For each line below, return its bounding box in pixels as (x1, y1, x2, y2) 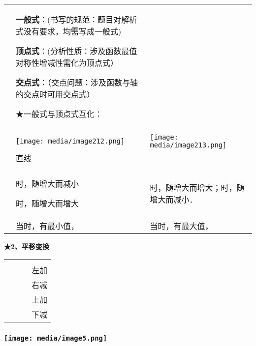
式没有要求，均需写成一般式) (16, 26, 122, 37)
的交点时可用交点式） (16, 88, 95, 100)
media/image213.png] (150, 141, 227, 149)
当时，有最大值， (150, 220, 213, 231)
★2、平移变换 (4, 241, 50, 251)
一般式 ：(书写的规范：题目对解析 (16, 14, 137, 25)
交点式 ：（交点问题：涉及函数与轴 (16, 77, 138, 88)
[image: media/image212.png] (16, 137, 125, 145)
